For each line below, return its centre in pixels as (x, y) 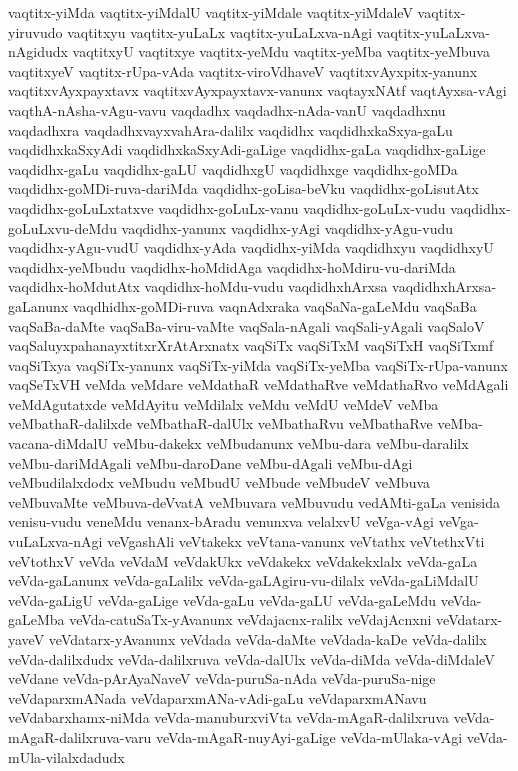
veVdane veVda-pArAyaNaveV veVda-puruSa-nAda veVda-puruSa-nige (222, 678)
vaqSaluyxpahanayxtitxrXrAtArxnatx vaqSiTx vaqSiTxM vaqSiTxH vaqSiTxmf (251, 345)
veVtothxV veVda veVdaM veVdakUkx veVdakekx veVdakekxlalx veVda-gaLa (243, 560)
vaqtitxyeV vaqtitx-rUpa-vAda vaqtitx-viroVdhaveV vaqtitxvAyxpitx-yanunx (243, 70)
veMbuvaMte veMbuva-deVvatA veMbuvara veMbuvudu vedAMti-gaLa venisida (254, 501)
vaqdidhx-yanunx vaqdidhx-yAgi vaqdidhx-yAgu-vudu (287, 227)
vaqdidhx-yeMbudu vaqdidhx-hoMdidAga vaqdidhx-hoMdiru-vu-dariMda (232, 266)
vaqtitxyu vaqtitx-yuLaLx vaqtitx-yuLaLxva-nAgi (220, 31)
